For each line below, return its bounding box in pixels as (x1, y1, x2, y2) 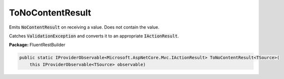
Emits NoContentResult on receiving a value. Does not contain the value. (9, 24, 160, 30)
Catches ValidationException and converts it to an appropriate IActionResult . (9, 33, 179, 39)
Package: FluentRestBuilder (9, 42, 66, 48)
